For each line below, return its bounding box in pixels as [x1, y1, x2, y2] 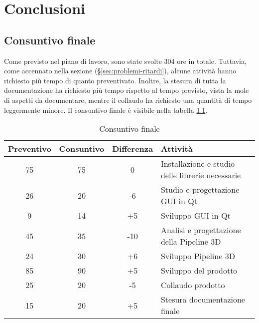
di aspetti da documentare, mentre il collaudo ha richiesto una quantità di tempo [4, 94, 252, 105]
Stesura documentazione [160, 294, 245, 306]
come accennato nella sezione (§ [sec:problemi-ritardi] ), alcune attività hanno [4, 65, 237, 76]
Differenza [112, 143, 153, 155]
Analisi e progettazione [160, 224, 241, 236]
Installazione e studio [160, 158, 235, 170]
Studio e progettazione [160, 184, 240, 196]
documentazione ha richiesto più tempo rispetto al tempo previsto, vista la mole [4, 85, 249, 95]
